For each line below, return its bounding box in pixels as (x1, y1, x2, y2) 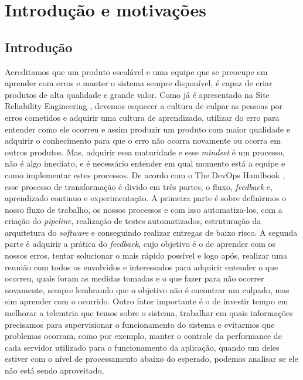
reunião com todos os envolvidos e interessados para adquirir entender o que (5, 260, 278, 273)
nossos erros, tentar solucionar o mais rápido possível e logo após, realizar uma (5, 249, 287, 262)
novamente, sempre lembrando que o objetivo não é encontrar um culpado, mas (5, 283, 290, 296)
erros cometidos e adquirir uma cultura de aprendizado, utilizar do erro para (5, 111, 280, 123)
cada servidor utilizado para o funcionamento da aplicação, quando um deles (5, 341, 280, 353)
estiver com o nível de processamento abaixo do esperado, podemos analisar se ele (5, 352, 298, 365)
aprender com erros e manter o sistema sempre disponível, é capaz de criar (5, 77, 273, 89)
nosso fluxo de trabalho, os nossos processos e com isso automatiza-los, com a (5, 203, 282, 215)
